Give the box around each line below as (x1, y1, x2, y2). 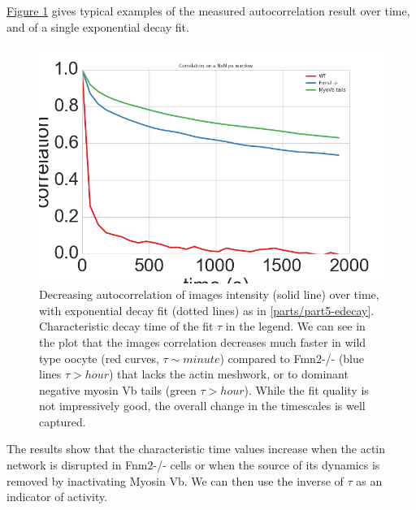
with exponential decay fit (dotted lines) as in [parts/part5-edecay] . (39, 301, 375, 318)
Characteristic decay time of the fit (39, 318, 214, 335)
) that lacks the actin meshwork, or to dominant (108, 365, 349, 382)
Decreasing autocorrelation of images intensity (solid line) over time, (39, 286, 379, 303)
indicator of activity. (6, 488, 108, 505)
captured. (39, 413, 86, 430)
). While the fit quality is (244, 381, 369, 398)
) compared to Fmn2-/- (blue (219, 349, 365, 366)
